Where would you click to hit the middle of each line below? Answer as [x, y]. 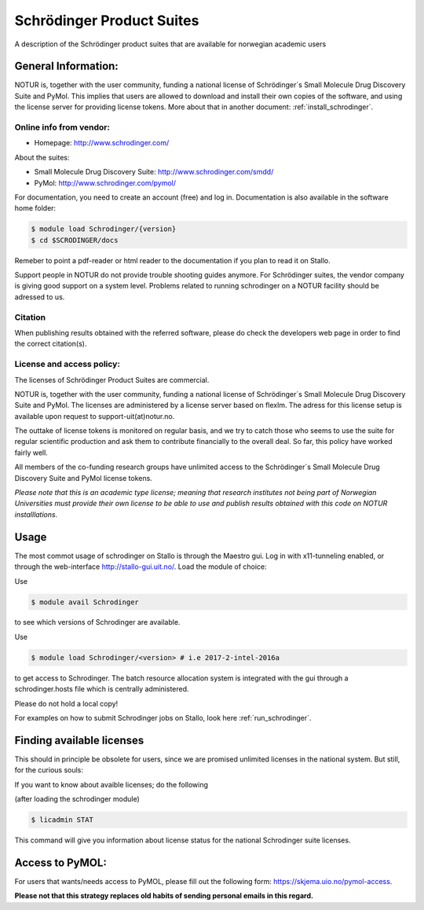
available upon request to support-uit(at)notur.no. [95, 416]
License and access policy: [68, 364]
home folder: [35, 208]
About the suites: [42, 157]
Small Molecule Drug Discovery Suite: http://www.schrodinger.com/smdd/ [154, 172]
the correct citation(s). [51, 344]
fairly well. [31, 453]
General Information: [67, 66]
